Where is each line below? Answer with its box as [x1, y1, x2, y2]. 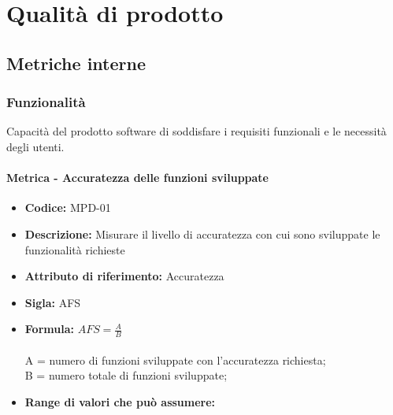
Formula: [24, 321, 74, 337]
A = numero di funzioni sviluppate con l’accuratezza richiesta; [24, 351, 326, 368]
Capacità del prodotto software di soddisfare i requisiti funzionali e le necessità [6, 123, 387, 139]
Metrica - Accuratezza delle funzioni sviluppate [6, 169, 269, 186]
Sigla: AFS [24, 294, 81, 310]
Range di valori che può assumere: [24, 393, 216, 409]
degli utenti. [6, 138, 65, 154]
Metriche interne [6, 50, 146, 75]
